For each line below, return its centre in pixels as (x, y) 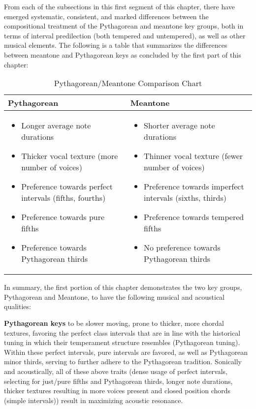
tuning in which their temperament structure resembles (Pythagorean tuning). (122, 342)
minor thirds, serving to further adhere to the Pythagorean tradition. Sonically (123, 362)
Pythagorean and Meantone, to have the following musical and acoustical (114, 297)
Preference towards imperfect (194, 187)
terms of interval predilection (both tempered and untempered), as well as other (125, 35)
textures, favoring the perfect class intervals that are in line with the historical (122, 332)
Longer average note (56, 126)
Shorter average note (179, 126)
